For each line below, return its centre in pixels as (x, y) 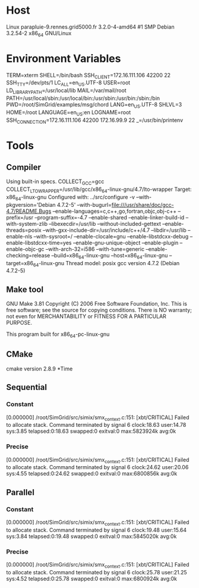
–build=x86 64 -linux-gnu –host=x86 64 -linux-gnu (110, 256)
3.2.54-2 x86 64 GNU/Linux (39, 34)
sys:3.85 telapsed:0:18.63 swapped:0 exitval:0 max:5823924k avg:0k (91, 431)
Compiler (24, 167)
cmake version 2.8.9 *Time (40, 369)
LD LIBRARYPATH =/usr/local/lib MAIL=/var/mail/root (66, 91)
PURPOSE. (19, 323)
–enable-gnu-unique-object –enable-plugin (126, 243)
